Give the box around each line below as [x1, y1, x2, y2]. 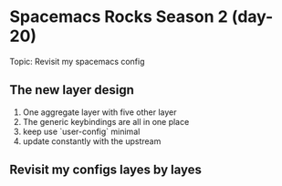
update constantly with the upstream [22, 135, 162, 147]
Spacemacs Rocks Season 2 [9, 6, 228, 27]
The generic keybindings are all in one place [22, 116, 190, 127]
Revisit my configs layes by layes [9, 162, 203, 178]
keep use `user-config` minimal [22, 126, 141, 137]
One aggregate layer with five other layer [22, 107, 177, 118]
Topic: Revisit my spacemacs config [9, 56, 145, 67]
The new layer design [9, 82, 135, 98]
